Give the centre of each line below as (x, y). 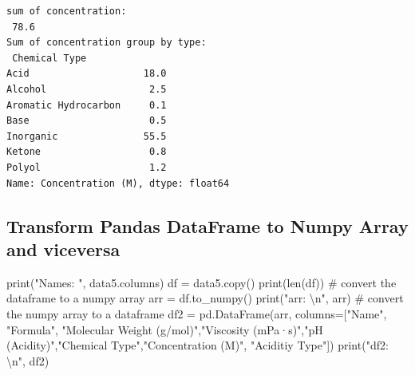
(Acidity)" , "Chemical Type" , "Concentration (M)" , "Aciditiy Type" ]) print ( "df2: (198, 345)
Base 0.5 (87, 121)
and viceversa (63, 249)
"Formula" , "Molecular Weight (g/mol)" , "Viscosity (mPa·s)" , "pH (165, 329)
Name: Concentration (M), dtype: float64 (118, 183)
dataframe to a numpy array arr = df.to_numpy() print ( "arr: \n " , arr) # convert (205, 298)
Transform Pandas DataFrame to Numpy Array (207, 225)
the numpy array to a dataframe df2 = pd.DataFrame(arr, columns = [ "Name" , (197, 313)
